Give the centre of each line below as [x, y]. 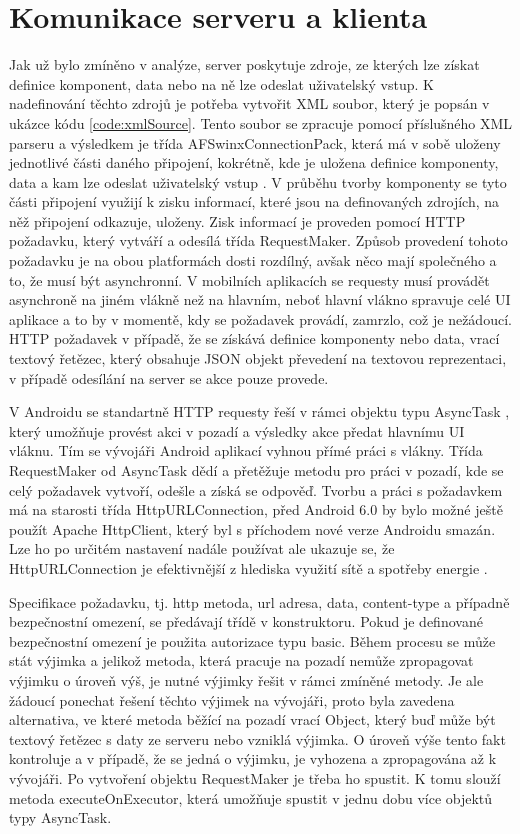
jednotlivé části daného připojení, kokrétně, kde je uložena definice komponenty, [254, 162]
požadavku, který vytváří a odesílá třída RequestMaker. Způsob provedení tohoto [258, 240]
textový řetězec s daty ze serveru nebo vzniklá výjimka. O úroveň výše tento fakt [257, 738]
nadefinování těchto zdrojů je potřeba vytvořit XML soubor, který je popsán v [249, 103]
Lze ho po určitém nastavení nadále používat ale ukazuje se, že [202, 548]
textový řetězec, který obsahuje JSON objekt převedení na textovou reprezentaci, [258, 358]
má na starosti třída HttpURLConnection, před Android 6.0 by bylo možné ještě [256, 509]
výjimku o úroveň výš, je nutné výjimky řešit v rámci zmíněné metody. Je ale [246, 679]
